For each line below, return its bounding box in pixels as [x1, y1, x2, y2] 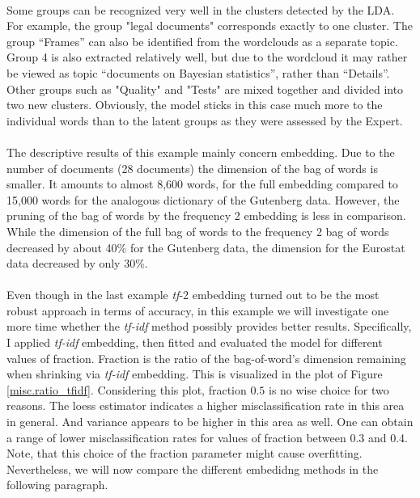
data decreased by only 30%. [6, 255, 148, 272]
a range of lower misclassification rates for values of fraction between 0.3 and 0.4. [6, 428, 408, 445]
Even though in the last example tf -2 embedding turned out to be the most [6, 286, 380, 303]
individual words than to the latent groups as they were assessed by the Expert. [6, 112, 403, 129]
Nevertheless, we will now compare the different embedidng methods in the [6, 460, 379, 477]
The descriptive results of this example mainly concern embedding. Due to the [6, 143, 395, 160]
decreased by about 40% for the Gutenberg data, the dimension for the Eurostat [6, 238, 405, 255]
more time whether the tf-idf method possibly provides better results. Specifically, [6, 318, 412, 335]
